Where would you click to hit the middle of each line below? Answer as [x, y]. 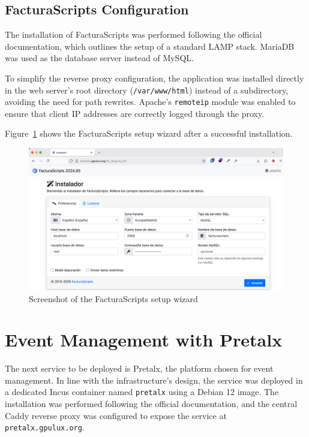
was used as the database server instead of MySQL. [99, 58]
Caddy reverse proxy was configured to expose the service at [116, 415]
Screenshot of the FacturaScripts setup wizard [113, 298]
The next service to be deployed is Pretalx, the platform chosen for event [139, 368]
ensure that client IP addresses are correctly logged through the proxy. [135, 113]
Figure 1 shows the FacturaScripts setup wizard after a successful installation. [149, 133]
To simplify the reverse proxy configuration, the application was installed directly [154, 78]
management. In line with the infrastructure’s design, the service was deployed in [154, 380]
